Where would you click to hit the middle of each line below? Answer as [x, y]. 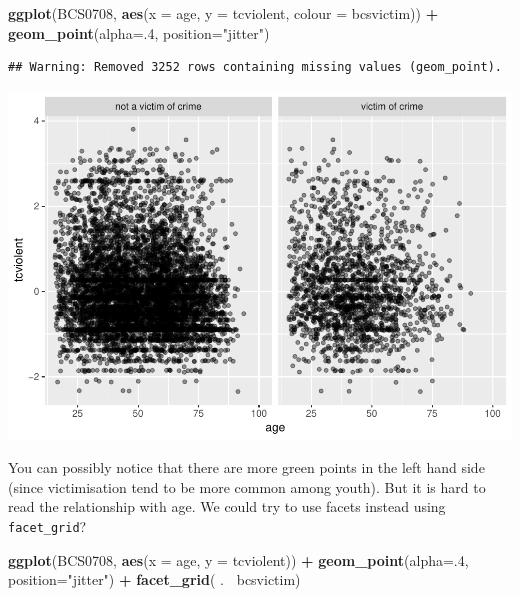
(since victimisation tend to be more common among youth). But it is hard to [247, 486]
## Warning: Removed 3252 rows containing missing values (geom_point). [255, 67]
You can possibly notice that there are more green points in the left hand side [246, 467]
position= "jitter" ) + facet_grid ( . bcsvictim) [154, 579]
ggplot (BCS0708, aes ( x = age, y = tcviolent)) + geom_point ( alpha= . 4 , [238, 559]
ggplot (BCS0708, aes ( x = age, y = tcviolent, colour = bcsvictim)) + [223, 13]
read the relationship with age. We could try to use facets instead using [227, 506]
